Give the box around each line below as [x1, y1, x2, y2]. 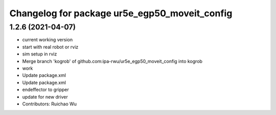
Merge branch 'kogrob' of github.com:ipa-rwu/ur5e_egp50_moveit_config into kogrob [22, 58, 203, 64]
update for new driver [22, 94, 68, 100]
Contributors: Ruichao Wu [22, 101, 77, 107]
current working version [22, 37, 73, 43]
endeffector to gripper [22, 87, 69, 93]
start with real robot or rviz [22, 44, 79, 50]
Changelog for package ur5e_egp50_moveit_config [9, 8, 233, 19]
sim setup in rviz [22, 51, 57, 57]
